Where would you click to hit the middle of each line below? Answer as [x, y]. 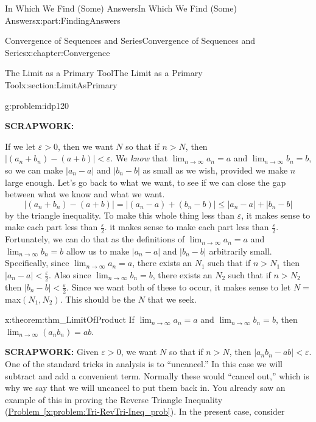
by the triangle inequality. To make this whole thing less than [120, 215]
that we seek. [172, 299]
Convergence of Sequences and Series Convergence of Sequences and [130, 40]
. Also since [70, 274]
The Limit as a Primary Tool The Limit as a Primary [104, 73]
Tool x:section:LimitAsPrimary [61, 84]
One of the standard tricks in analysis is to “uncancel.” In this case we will [144, 363]
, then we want [86, 146]
